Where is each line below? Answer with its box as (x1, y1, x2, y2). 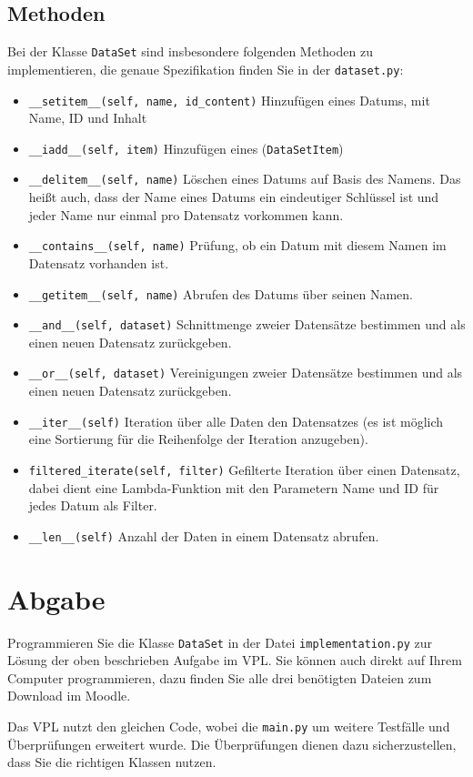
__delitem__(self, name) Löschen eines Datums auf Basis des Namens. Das (28, 169, 461, 188)
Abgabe (7, 580, 106, 617)
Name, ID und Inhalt (28, 108, 147, 127)
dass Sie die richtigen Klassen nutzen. (7, 752, 216, 772)
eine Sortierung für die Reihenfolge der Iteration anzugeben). (28, 429, 368, 449)
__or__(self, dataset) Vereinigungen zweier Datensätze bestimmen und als (28, 363, 463, 382)
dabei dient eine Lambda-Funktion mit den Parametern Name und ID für (28, 478, 439, 497)
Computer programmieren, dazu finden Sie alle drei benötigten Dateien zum (7, 668, 432, 687)
